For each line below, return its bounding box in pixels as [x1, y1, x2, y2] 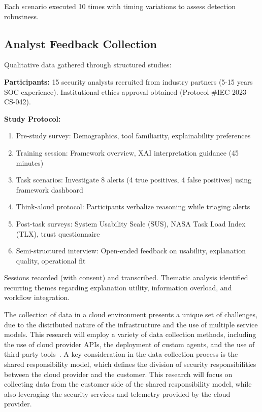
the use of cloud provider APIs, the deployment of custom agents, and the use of [4, 339, 255, 349]
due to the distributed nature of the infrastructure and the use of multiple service [4, 319, 258, 329]
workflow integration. [4, 292, 70, 303]
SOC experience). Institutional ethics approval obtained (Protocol [4, 86, 209, 97]
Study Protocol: [4, 113, 61, 124]
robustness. [4, 11, 39, 21]
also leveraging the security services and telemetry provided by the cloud [4, 388, 231, 399]
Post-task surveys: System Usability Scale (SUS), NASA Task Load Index [16, 218, 246, 229]
